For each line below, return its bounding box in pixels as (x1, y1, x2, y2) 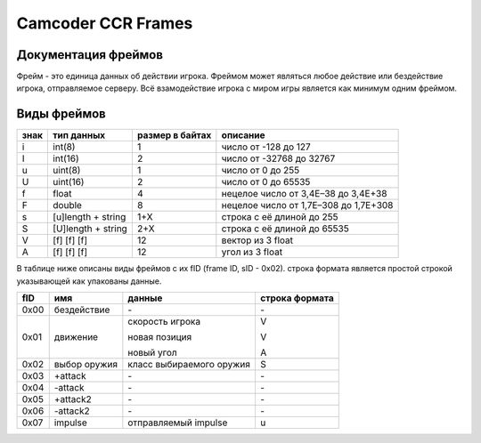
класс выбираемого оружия (127, 358, 251, 371)
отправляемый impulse (127, 416, 228, 429)
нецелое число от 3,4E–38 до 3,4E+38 (221, 188, 387, 200)
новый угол (127, 347, 177, 359)
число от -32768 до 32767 (221, 152, 336, 165)
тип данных (53, 129, 106, 141)
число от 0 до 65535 (221, 176, 311, 189)
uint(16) (53, 176, 85, 189)
